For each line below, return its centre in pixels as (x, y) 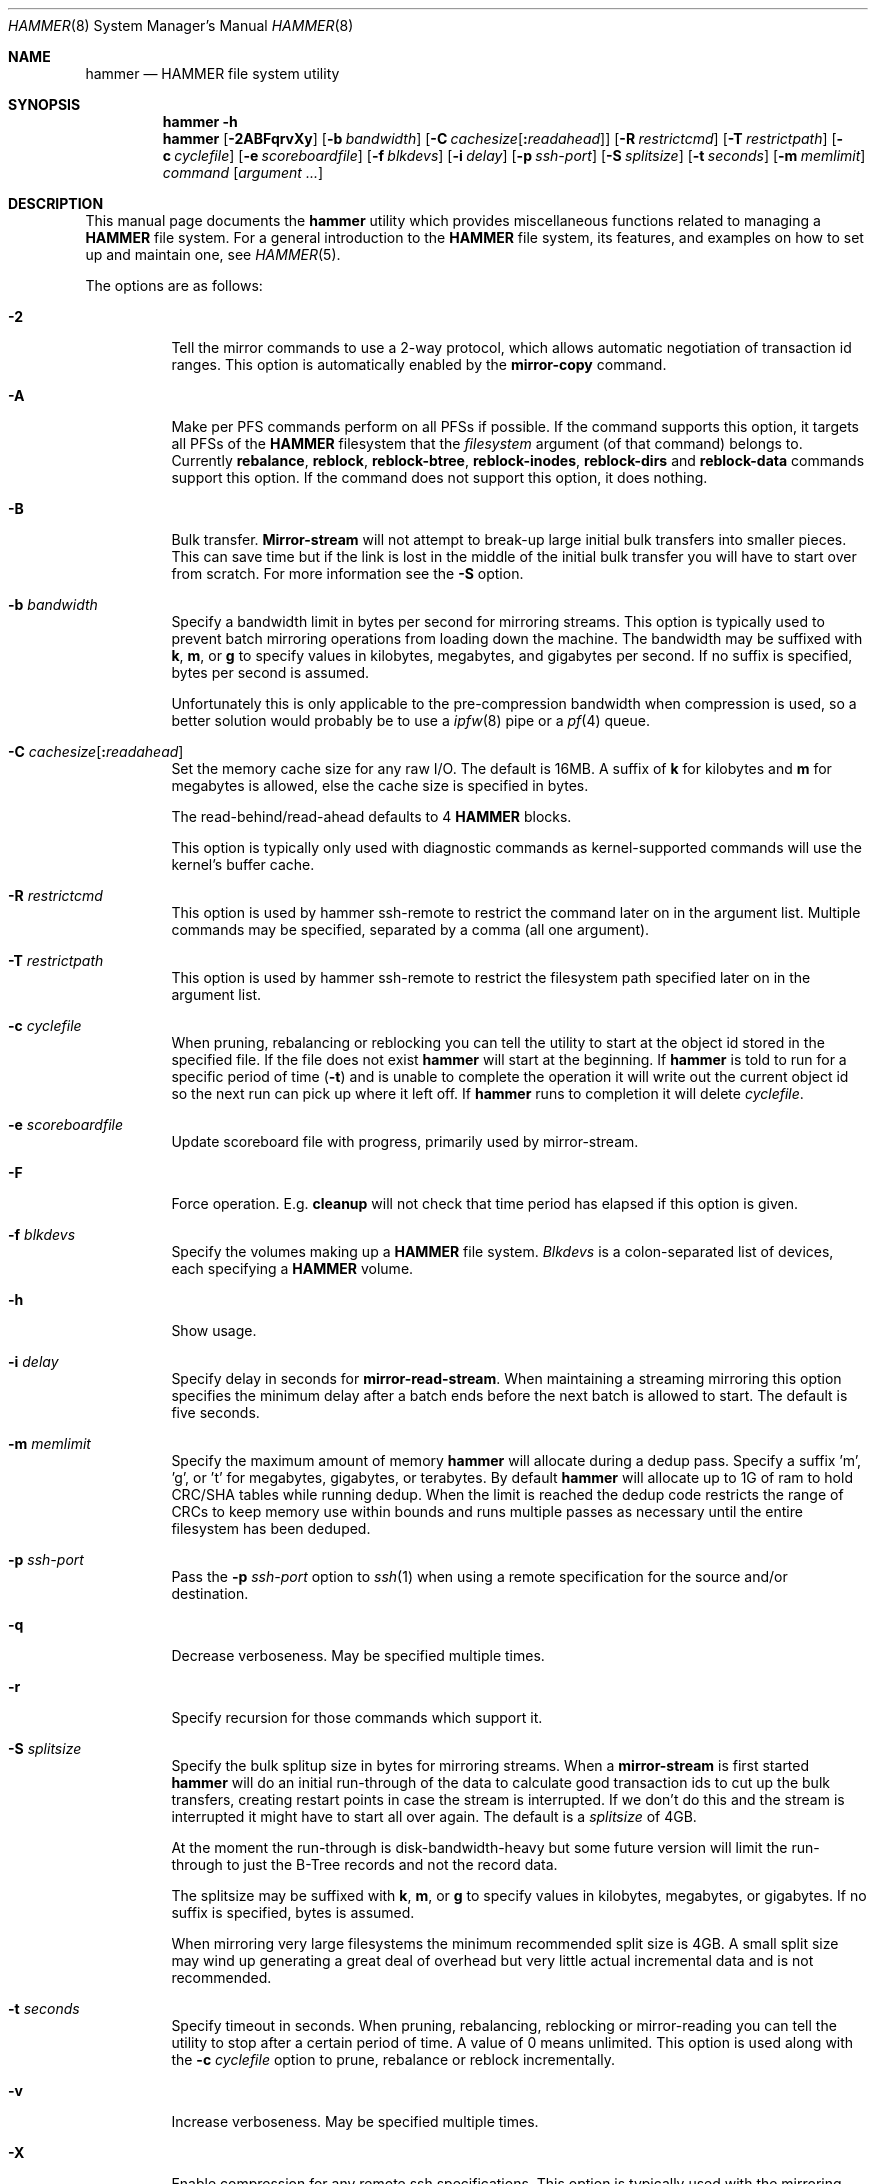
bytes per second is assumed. (270, 672)
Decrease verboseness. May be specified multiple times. (358, 1655)
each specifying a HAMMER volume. (292, 1268)
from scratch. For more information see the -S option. (347, 573)
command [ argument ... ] (243, 172)
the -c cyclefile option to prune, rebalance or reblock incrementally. (393, 2059)
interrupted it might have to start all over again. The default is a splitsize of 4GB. (434, 1816)
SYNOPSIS (44, 104)
